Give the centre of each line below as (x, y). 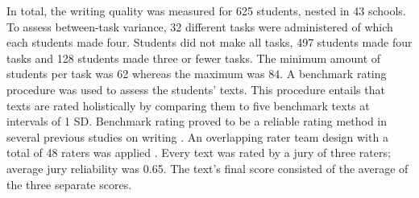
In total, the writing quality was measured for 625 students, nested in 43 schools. (206, 10)
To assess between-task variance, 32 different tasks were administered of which (200, 26)
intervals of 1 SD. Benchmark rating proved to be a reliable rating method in (197, 121)
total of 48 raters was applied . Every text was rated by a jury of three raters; (199, 153)
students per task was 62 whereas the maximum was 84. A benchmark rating (197, 74)
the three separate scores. (69, 184)
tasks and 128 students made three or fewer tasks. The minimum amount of (194, 58)
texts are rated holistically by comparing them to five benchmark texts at (188, 105)
